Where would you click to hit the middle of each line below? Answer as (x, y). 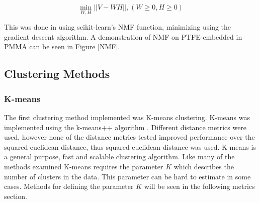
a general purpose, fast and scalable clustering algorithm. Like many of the (119, 157)
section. (16, 196)
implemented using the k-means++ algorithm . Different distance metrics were (125, 127)
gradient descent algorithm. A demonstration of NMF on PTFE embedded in (123, 36)
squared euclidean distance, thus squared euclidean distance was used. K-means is (130, 146)
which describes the (204, 166)
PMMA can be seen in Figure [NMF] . (62, 46)
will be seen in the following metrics (199, 186)
